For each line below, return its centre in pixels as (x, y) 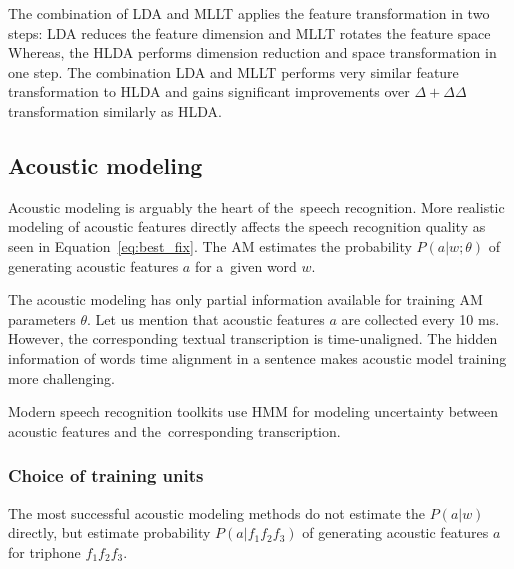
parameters (42, 318)
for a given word (245, 265)
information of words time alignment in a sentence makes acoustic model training (257, 357)
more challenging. (61, 377)
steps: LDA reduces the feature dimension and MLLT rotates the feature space (249, 32)
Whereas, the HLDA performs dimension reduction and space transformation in (252, 52)
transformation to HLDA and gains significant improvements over (209, 91)
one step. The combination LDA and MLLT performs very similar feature (233, 71)
